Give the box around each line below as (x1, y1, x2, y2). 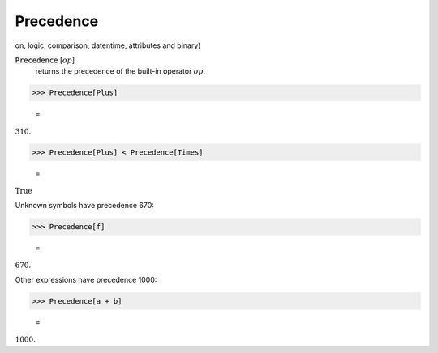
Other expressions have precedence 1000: (15, 274, 157, 284)
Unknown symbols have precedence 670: (15, 200, 154, 210)
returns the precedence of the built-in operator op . (35, 66, 206, 76)
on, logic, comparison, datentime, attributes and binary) (15, 40, 201, 50)
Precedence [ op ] (15, 55, 75, 65)
